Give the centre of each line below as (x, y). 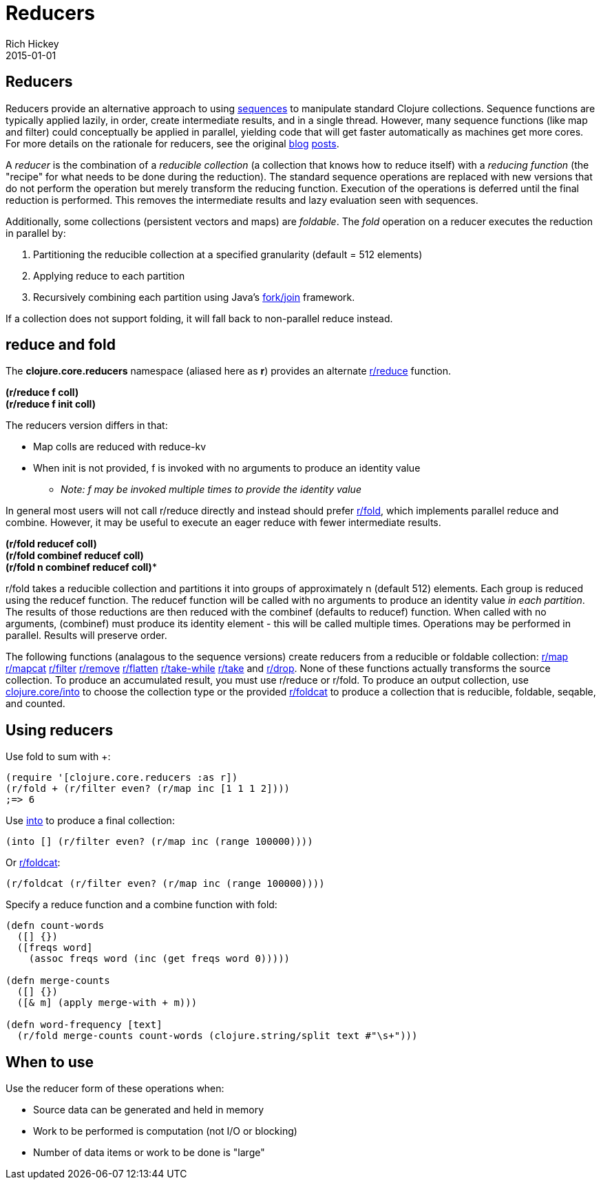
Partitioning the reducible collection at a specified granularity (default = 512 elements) (228, 254)
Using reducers (60, 730)
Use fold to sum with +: (58, 757)
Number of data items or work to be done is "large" (149, 1153)
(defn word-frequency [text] (84, 1025)
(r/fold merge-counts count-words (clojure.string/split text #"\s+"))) (217, 1036)
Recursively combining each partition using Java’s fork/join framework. (194, 297)
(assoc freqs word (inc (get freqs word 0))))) (159, 959)
